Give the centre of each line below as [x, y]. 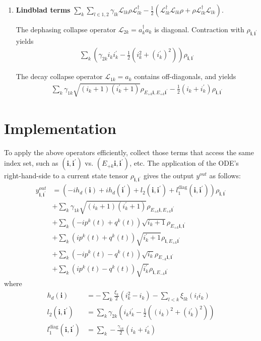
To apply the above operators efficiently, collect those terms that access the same [129, 152]
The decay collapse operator [59, 76]
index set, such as [31, 163]
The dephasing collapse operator [66, 29]
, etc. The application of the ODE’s [184, 163]
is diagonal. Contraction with [199, 29]
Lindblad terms [43, 10]
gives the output [169, 176]
